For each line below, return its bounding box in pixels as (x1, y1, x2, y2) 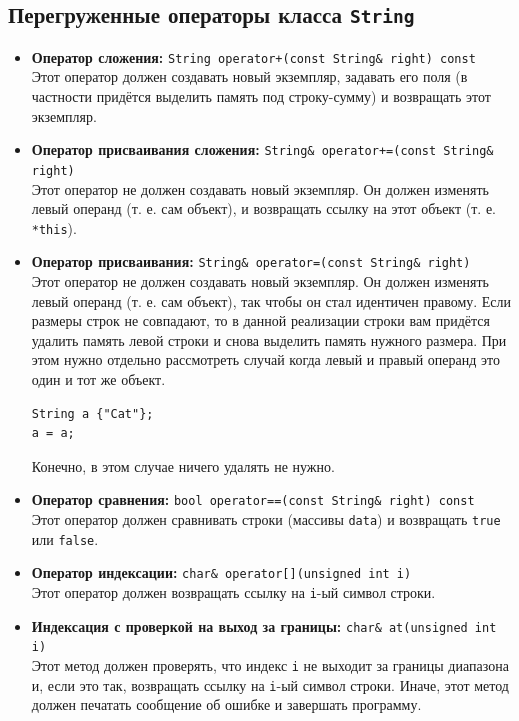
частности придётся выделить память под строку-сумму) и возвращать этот (31, 86, 491, 107)
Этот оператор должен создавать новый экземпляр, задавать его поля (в (31, 66, 468, 87)
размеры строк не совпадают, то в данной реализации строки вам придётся (31, 310, 490, 331)
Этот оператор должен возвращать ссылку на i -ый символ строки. (31, 582, 436, 602)
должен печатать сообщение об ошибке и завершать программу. (31, 694, 422, 715)
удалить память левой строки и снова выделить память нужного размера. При (31, 329, 507, 350)
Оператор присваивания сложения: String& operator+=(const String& (31, 139, 494, 160)
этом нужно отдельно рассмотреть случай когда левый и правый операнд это (31, 349, 501, 370)
